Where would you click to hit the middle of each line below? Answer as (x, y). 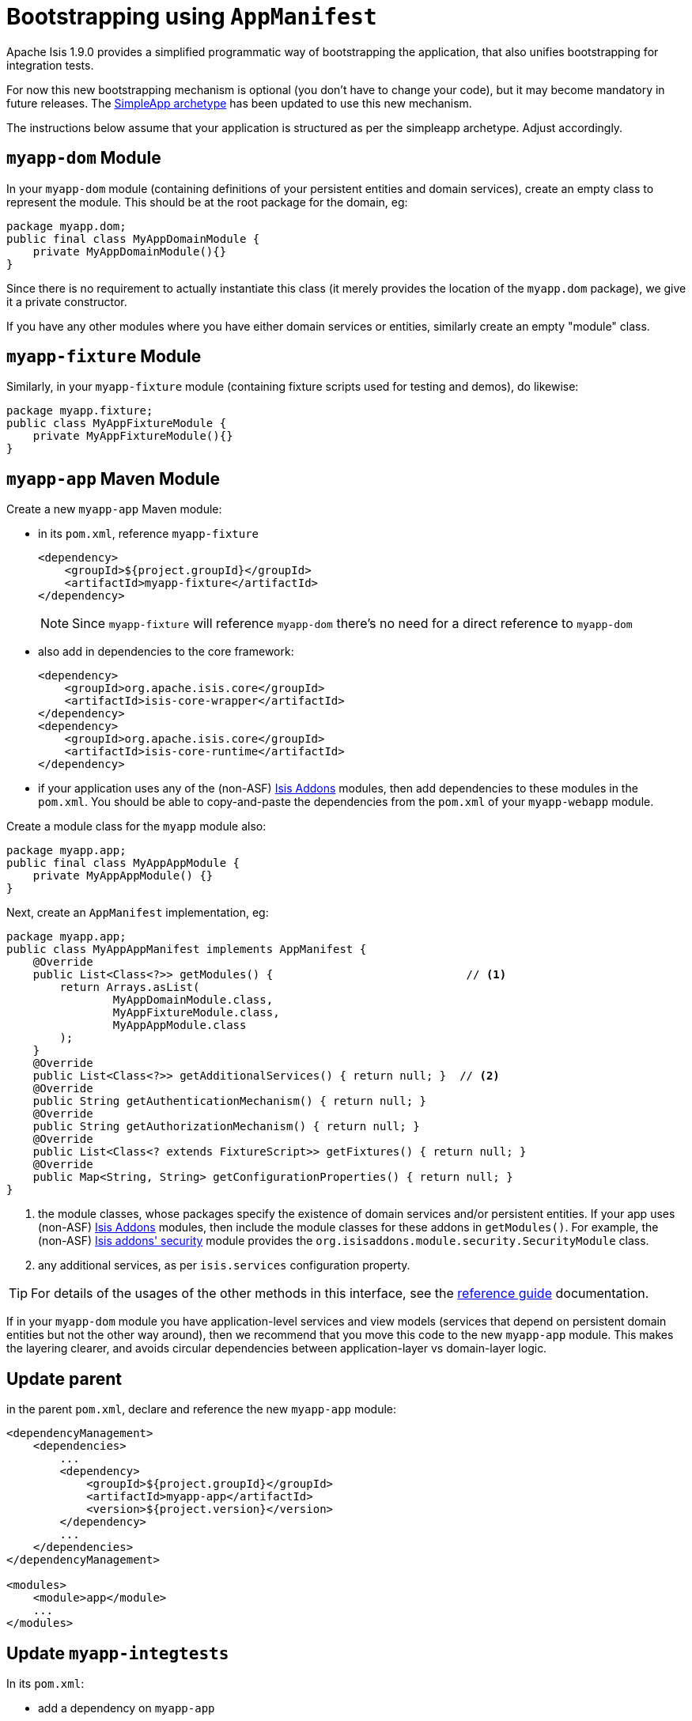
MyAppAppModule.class (180, 1025)
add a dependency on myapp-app (127, 1708)
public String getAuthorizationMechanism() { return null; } (226, 1127)
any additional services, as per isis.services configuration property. (224, 1265)
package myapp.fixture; (80, 411)
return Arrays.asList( (130, 987)
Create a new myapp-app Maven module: (114, 509)
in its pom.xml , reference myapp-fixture (149, 534)
